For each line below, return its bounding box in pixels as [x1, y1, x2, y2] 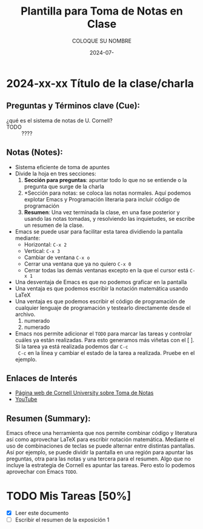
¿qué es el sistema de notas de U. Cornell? [6, 116, 113, 124]
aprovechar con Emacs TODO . [6, 468, 78, 476]
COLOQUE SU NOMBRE [72, 37, 132, 44]
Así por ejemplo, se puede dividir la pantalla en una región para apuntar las [6, 449, 194, 456]
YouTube [15, 396, 38, 403]
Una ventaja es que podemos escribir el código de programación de [15, 297, 185, 305]
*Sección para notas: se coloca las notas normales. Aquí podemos [24, 189, 191, 197]
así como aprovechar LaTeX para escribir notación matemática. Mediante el [6, 436, 195, 443]
